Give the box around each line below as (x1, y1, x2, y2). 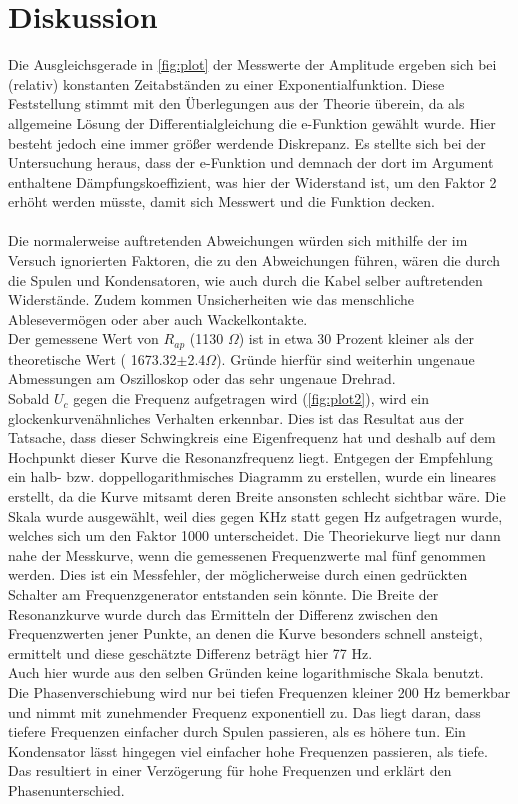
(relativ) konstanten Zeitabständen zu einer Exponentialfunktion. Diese (8, 73, 445, 94)
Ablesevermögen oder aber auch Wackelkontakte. (8, 308, 308, 329)
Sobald (8, 388, 50, 409)
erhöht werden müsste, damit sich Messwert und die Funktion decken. (8, 191, 435, 212)
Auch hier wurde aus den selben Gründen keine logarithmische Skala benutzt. (8, 662, 484, 683)
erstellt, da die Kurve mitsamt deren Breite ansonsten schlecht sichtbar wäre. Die (8, 486, 506, 507)
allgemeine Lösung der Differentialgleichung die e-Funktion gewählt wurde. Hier (8, 112, 496, 133)
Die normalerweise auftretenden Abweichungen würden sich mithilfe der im (8, 230, 468, 251)
